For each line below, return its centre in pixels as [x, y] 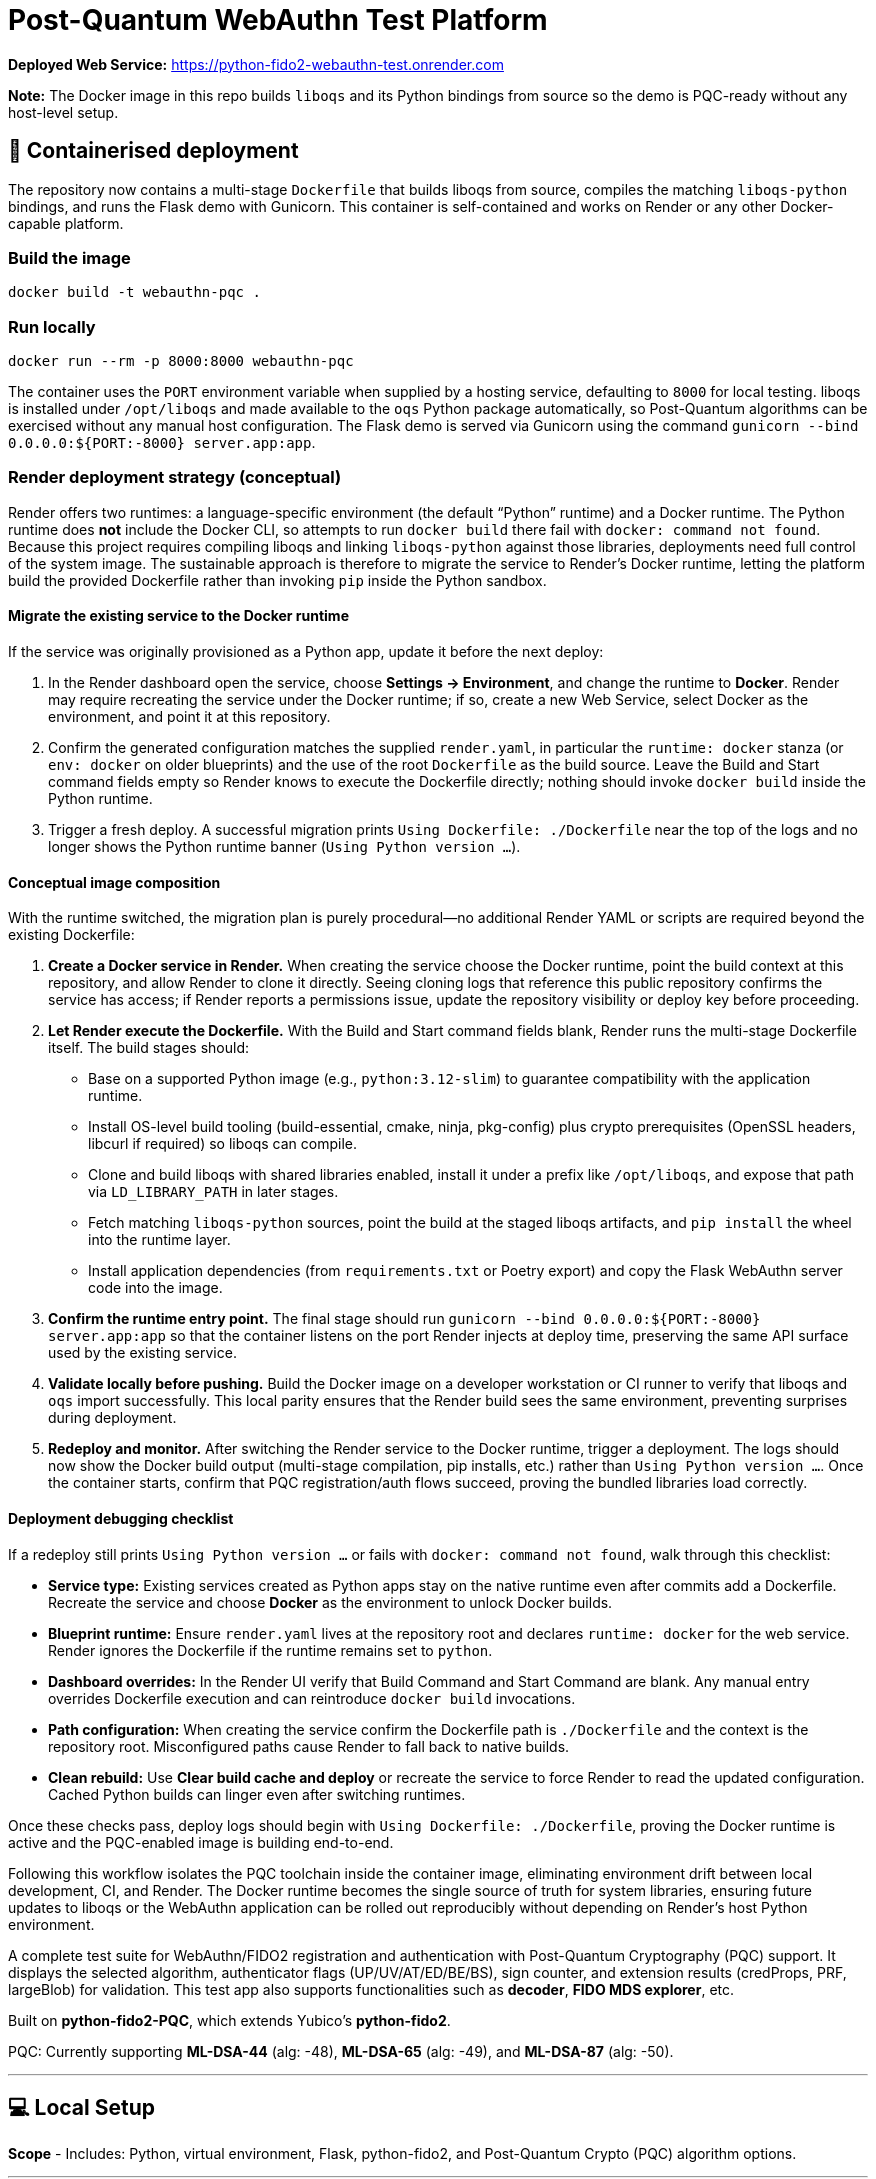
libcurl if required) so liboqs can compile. [222, 1144]
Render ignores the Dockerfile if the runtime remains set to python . [270, 1650]
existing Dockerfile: [71, 935]
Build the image [69, 257]
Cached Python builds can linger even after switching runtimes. [257, 1794]
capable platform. [66, 223]
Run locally [52, 326]
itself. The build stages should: [149, 1048]
